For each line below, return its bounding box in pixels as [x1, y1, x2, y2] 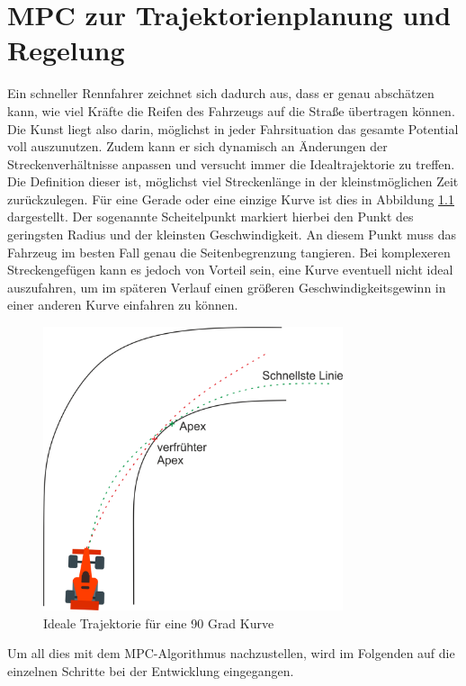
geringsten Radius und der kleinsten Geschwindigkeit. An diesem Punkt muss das [7, 225, 456, 244]
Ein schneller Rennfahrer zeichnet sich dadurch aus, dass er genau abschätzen [7, 84, 435, 103]
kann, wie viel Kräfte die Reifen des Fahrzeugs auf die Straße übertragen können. [7, 101, 455, 120]
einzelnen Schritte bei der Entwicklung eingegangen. [7, 661, 294, 680]
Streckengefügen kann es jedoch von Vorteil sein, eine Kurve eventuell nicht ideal [7, 260, 453, 279]
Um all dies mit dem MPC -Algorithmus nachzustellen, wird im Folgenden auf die [7, 644, 455, 663]
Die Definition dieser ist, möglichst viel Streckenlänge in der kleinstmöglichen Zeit [7, 172, 459, 191]
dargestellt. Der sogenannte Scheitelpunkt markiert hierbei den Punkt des [7, 207, 414, 226]
